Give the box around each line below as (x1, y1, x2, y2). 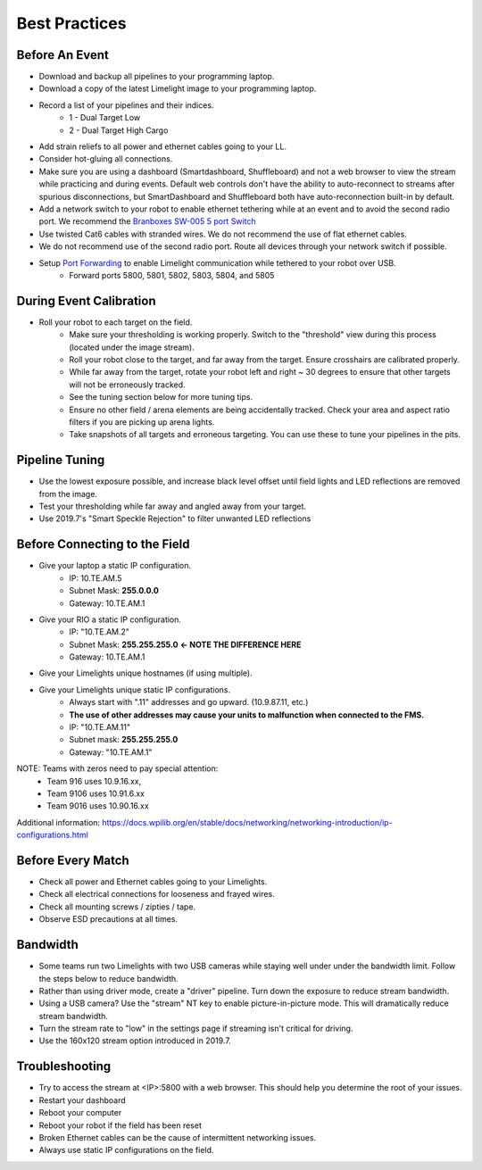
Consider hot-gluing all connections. (38, 154, 173, 164)
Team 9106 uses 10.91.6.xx (46, 788, 145, 799)
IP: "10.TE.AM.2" (69, 626, 129, 637)
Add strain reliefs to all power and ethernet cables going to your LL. (38, 141, 287, 152)
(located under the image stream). (69, 342, 195, 353)
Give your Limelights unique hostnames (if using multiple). (38, 668, 253, 678)
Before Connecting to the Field (16, 536, 190, 552)
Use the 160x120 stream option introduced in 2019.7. (38, 1035, 231, 1046)
